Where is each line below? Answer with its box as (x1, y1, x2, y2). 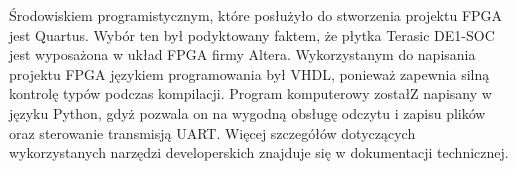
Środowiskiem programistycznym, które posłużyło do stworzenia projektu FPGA (9, 5, 503, 25)
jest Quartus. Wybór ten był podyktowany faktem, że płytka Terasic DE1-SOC (9, 24, 495, 45)
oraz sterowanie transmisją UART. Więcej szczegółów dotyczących (9, 122, 416, 143)
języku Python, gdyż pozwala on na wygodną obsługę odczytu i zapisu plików (9, 102, 486, 123)
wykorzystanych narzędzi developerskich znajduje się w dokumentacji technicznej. (9, 142, 509, 163)
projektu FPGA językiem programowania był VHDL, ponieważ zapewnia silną (9, 63, 490, 84)
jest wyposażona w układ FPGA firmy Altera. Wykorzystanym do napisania (9, 44, 476, 65)
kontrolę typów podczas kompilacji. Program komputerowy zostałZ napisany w (9, 83, 492, 104)
